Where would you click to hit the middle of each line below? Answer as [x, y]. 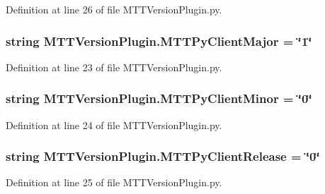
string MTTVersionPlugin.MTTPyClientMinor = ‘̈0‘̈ [159, 98]
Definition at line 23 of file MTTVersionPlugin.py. [114, 67]
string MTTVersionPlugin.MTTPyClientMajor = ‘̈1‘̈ [159, 41]
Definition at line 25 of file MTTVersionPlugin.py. [114, 182]
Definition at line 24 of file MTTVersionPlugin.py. [114, 125]
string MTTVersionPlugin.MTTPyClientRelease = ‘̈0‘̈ [163, 156]
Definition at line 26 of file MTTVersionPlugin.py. [114, 9]
